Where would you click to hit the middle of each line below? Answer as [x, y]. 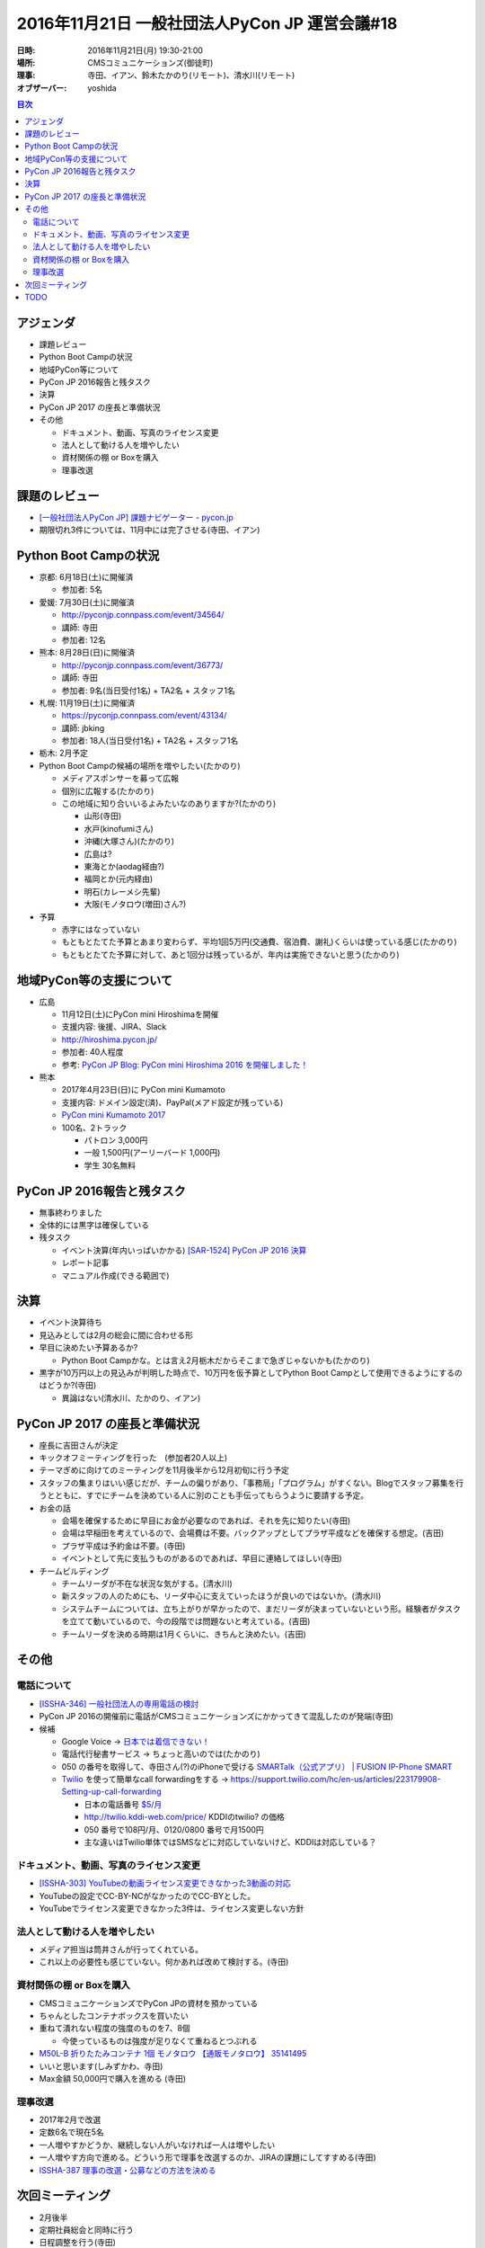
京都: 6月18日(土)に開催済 [86, 576]
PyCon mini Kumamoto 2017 [114, 1115]
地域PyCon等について [79, 370]
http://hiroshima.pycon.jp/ [110, 1039]
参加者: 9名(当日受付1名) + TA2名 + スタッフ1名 [148, 690]
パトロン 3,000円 [116, 1140]
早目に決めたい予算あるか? [88, 1348]
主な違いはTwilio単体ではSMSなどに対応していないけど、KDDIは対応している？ [230, 1842]
